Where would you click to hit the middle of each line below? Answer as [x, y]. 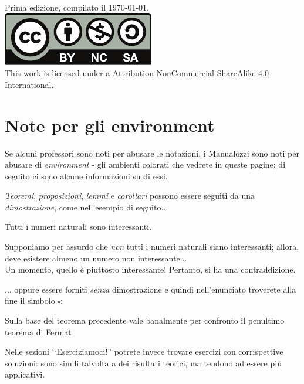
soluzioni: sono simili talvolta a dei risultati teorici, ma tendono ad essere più [143, 363]
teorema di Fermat [38, 332]
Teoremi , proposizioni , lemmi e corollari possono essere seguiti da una [130, 196]
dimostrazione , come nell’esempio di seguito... [87, 207]
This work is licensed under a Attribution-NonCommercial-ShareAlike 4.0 [137, 73]
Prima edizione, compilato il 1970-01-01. [77, 7]
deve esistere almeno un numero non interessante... [96, 258]
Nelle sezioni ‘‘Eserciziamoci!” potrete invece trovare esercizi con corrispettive [144, 351]
